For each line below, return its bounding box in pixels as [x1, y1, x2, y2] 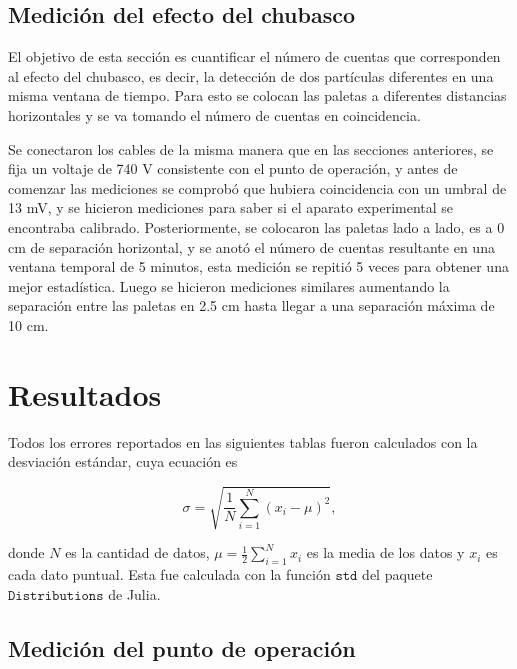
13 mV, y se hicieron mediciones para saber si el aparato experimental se [8, 197, 454, 218]
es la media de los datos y [306, 542, 465, 563]
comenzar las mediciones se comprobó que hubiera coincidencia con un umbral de [8, 177, 507, 198]
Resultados [8, 373, 162, 414]
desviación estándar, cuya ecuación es [8, 451, 238, 472]
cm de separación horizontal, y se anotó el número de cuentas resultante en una [8, 236, 495, 257]
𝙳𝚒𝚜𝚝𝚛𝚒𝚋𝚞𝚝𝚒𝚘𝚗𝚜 [8, 588, 104, 603]
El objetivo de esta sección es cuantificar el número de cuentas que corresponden [8, 46, 501, 67]
